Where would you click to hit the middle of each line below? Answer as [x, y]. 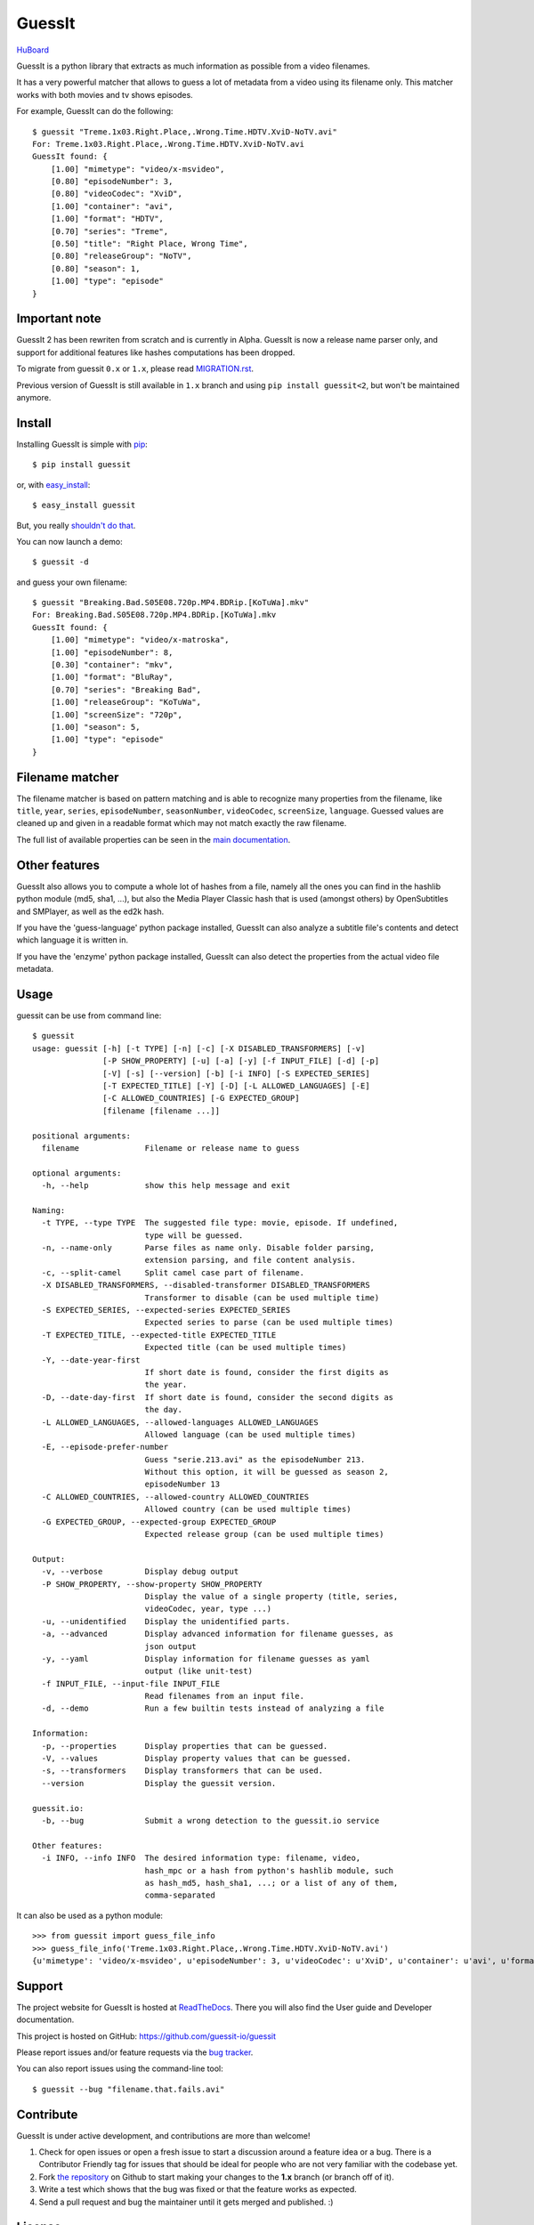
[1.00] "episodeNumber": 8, [112, 652]
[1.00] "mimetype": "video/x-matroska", [140, 640]
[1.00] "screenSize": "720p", [116, 715]
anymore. [34, 398]
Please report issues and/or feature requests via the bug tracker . [135, 2052]
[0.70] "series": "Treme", [109, 231]
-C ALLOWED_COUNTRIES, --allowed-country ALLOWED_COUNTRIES [175, 1497]
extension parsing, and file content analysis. [250, 1260]
